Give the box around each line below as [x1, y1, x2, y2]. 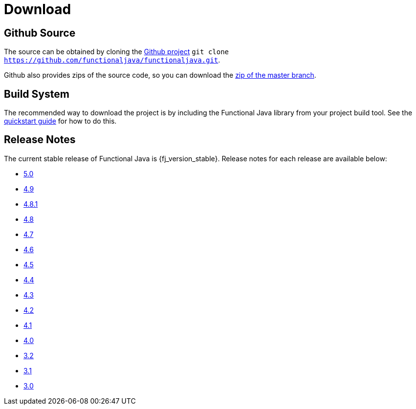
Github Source [4, 26, 76, 39]
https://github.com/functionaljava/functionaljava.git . [4, 56, 220, 65]
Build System [4, 87, 69, 100]
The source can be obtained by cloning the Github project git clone [4, 47, 229, 56]
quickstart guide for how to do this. [4, 117, 117, 126]
